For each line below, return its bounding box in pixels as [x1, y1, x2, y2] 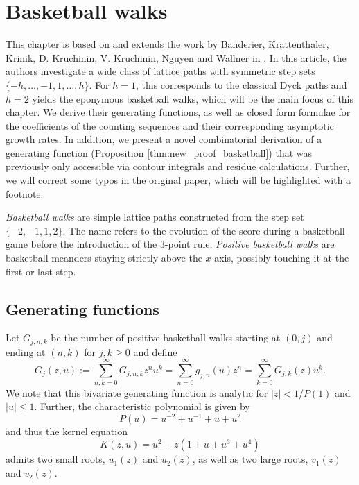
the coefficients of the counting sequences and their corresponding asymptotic [6, 118, 334, 133]
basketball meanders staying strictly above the [6, 250, 202, 265]
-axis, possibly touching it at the [211, 250, 349, 265]
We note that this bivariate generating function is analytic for [6, 385, 268, 400]
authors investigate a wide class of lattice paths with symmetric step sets [6, 64, 315, 78]
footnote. [6, 186, 44, 201]
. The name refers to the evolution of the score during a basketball [62, 223, 345, 237]
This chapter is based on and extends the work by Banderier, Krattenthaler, [6, 37, 329, 51]
